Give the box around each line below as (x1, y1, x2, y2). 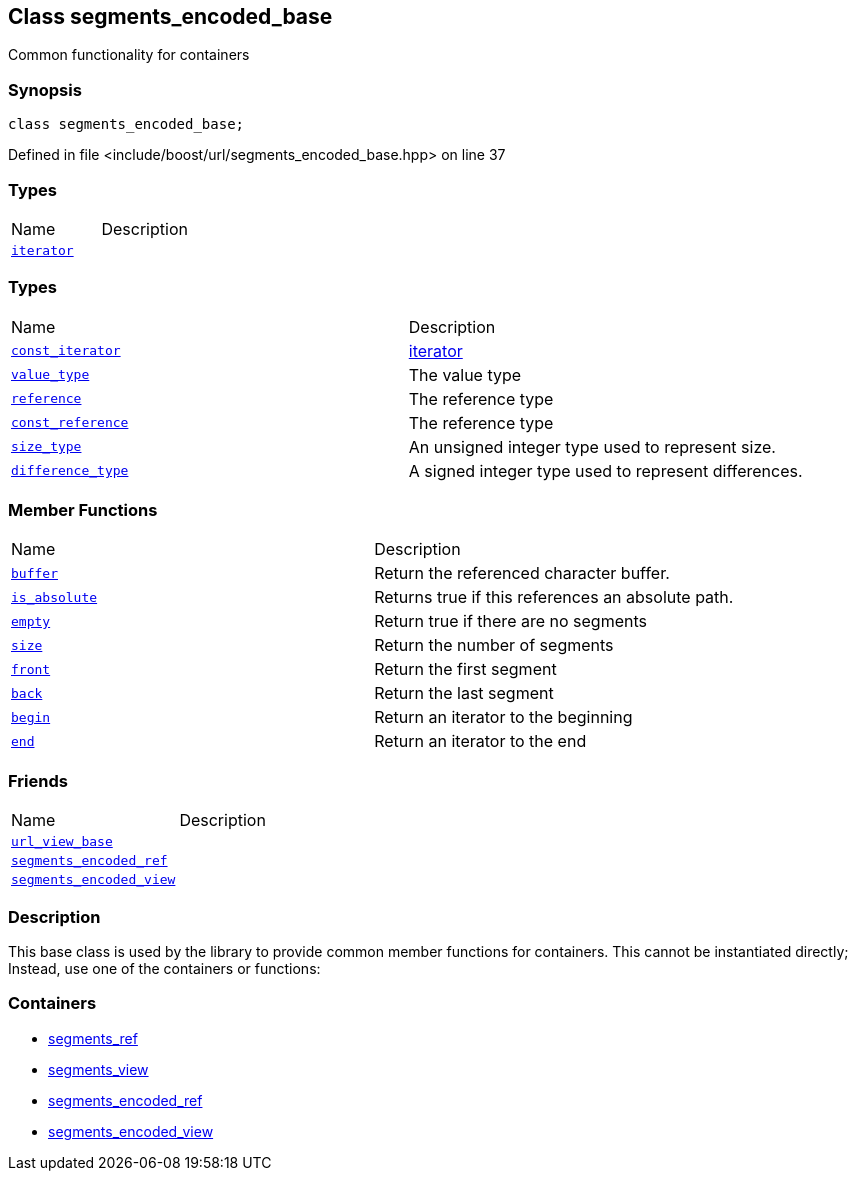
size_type (11, 439, 82, 455)
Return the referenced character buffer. (374, 563, 670, 584)
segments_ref (48, 1029, 138, 1047)
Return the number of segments (374, 635, 614, 656)
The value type (408, 364, 522, 385)
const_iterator (11, 343, 121, 359)
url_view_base (11, 834, 113, 850)
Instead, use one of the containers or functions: (8, 959, 321, 977)
